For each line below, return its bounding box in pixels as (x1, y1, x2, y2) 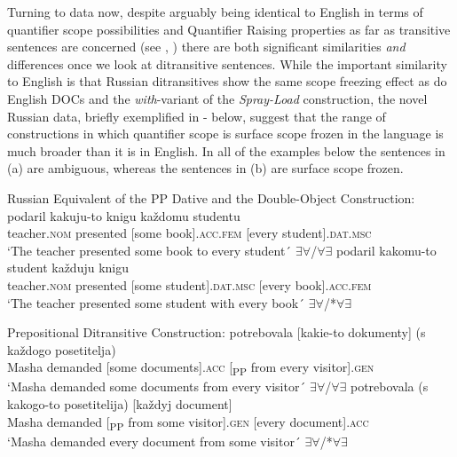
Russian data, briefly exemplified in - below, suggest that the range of (7, 106, 386, 125)
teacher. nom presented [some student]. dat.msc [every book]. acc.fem (7, 275, 372, 294)
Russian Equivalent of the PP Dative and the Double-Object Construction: (7, 188, 415, 207)
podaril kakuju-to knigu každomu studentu (7, 206, 240, 225)
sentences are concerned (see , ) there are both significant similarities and (7, 37, 406, 56)
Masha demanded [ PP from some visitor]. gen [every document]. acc (7, 412, 369, 433)
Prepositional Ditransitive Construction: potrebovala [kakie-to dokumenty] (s (7, 323, 426, 342)
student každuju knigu (7, 258, 130, 277)
